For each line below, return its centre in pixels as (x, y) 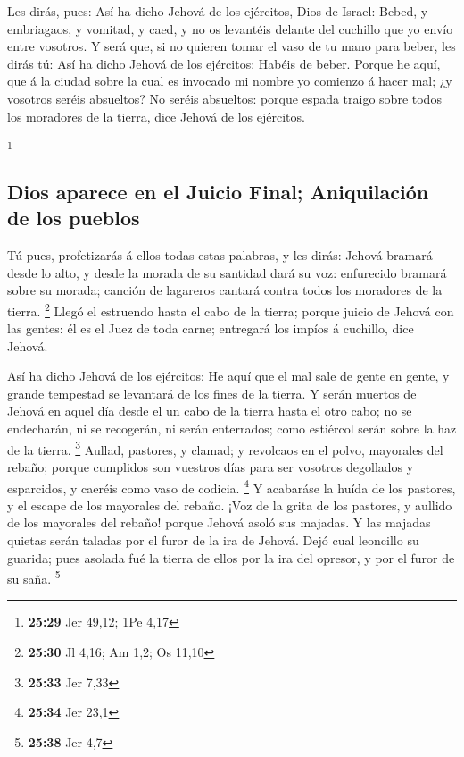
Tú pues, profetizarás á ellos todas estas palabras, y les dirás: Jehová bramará (220, 255)
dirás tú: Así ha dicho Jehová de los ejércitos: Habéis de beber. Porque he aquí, (224, 63)
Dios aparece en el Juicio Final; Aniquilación (218, 191)
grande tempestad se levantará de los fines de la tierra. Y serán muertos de (212, 393)
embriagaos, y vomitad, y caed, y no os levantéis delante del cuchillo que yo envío (230, 28)
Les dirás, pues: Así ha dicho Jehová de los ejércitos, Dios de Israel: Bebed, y (218, 11)
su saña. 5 (34, 577)
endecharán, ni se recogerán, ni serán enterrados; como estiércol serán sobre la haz (232, 429)
